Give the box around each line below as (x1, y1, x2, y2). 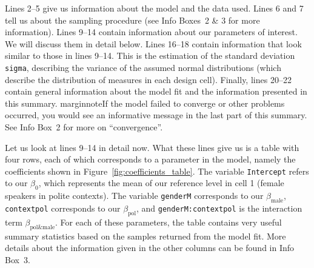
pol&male (30, 224, 55, 230)
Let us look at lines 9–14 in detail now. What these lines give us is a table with (5, 141, 299, 153)
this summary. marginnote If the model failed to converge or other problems (5, 96, 285, 109)
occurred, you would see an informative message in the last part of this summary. (5, 109, 307, 121)
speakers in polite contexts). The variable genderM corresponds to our (5, 189, 264, 202)
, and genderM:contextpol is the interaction (136, 202, 302, 215)
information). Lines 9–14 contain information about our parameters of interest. (5, 25, 298, 38)
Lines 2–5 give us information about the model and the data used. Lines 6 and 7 (5, 2, 304, 14)
